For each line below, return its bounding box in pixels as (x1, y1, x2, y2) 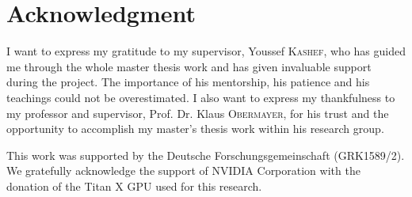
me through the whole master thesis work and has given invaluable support (6, 58, 372, 74)
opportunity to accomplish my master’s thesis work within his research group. (6, 120, 384, 137)
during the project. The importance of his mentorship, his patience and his (6, 74, 370, 90)
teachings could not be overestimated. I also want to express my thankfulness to (6, 89, 395, 105)
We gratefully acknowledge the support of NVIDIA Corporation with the (6, 162, 360, 179)
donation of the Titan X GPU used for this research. (6, 177, 262, 194)
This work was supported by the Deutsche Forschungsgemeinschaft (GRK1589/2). (6, 146, 405, 163)
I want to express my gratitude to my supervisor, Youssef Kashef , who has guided (6, 43, 406, 59)
